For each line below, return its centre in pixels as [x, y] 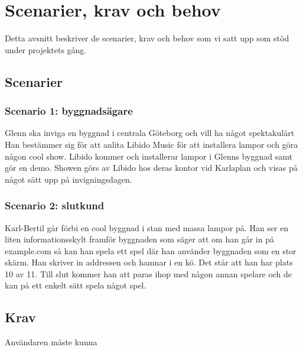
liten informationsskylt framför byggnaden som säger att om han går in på [139, 239]
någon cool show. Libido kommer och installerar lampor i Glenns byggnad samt [149, 156]
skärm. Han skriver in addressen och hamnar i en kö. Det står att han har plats [149, 262]
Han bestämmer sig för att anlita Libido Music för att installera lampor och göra [151, 144]
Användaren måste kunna [51, 342]
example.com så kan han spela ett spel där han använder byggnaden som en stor [151, 250]
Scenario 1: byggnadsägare [69, 111]
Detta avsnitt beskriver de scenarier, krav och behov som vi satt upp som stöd [147, 38]
